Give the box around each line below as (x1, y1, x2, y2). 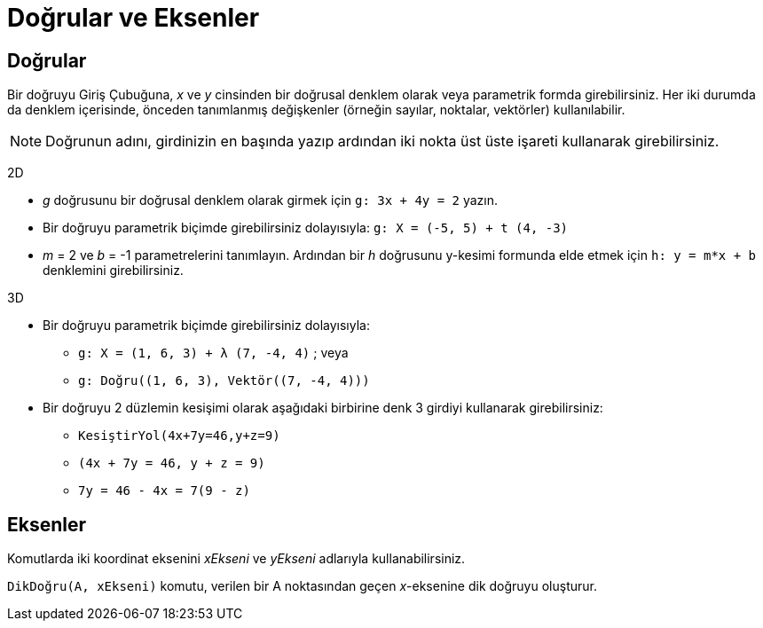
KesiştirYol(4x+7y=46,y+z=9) (78, 428, 280, 444)
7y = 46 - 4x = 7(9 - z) (78, 483, 250, 498)
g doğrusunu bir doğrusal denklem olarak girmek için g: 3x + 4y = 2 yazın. (43, 192, 499, 208)
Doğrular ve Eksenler (7, 3, 260, 33)
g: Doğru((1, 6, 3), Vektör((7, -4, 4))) (78, 373, 370, 389)
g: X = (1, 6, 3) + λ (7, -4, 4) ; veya (78, 345, 349, 361)
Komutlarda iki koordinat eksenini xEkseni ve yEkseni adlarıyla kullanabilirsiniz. (7, 551, 466, 567)
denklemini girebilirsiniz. (43, 263, 184, 279)
